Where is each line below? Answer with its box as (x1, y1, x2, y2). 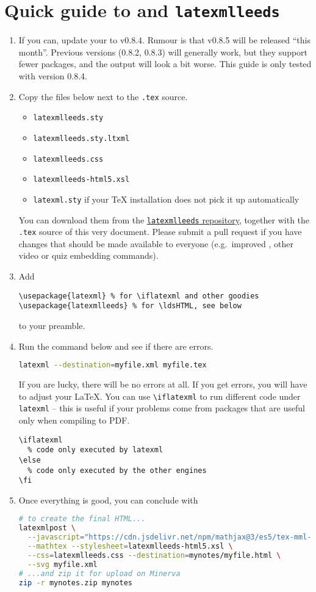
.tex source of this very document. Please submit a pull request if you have (18, 225, 302, 238)
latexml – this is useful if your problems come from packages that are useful (18, 402, 305, 414)
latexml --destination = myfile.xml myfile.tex (18, 361, 207, 370)
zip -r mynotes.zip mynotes (18, 578, 132, 587)
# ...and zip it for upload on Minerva (18, 569, 181, 578)
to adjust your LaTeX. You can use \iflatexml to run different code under (18, 389, 301, 402)
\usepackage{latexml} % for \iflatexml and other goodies (18, 291, 259, 300)
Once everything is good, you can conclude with (18, 493, 198, 506)
